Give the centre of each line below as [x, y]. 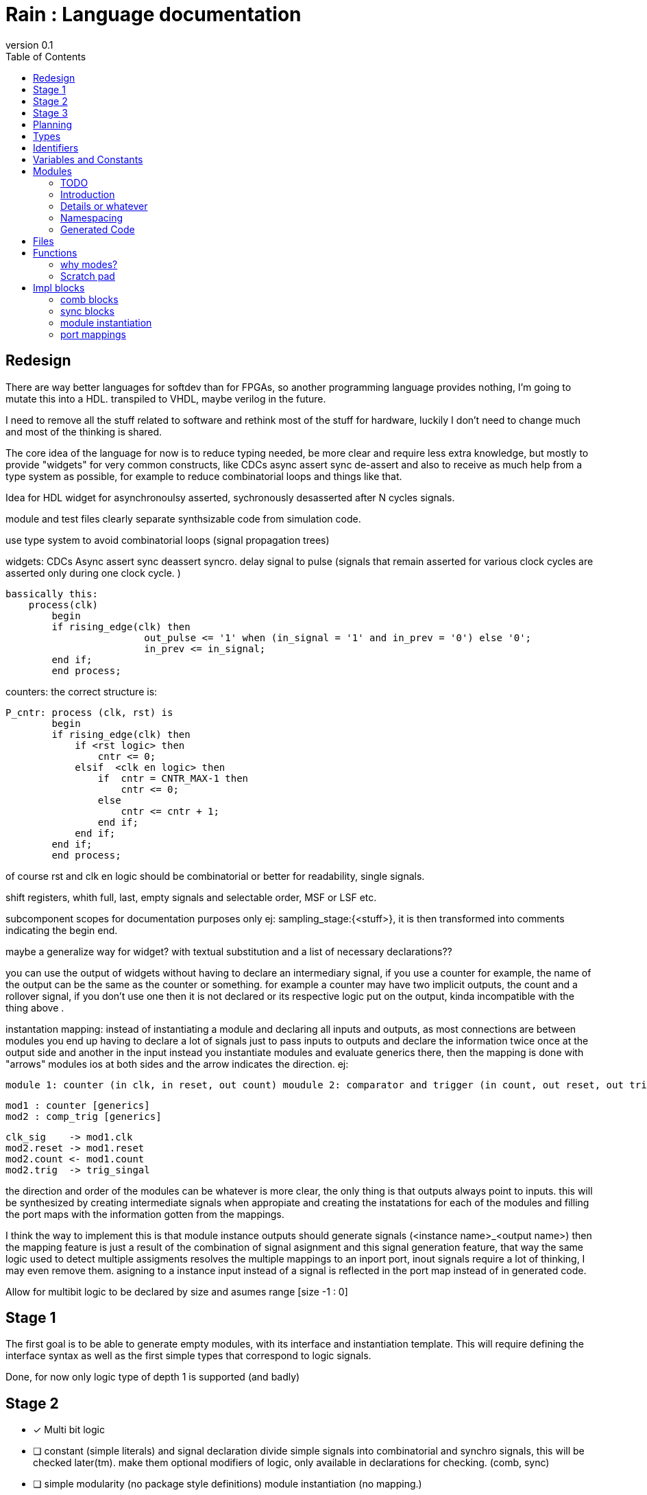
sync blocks [87, 311]
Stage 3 [50, 112]
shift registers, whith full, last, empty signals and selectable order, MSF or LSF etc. [191, 897]
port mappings [93, 334]
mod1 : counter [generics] [78, 1105]
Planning [52, 124]
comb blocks [89, 299]
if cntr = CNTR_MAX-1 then [173, 778]
